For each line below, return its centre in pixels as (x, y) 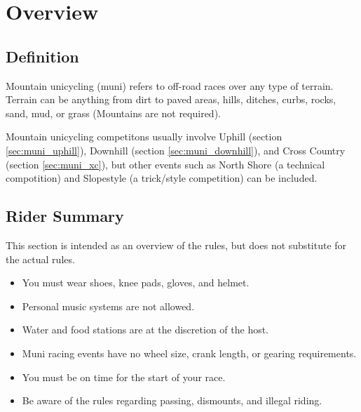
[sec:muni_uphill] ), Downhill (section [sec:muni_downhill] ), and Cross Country (176, 150)
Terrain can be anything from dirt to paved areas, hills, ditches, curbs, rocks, (171, 99)
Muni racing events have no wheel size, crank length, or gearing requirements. (189, 353)
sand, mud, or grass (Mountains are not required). (113, 113)
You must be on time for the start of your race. (124, 377)
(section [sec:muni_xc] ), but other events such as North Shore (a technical (165, 164)
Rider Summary (65, 216)
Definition (42, 56)
